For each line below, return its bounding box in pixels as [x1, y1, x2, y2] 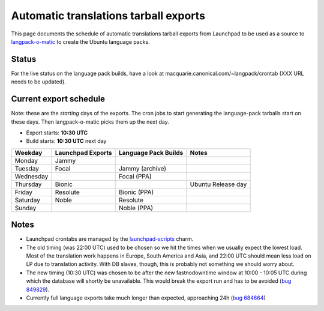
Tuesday [14, 164, 39, 172]
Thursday [14, 180, 42, 189]
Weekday [14, 148, 43, 157]
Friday [14, 188, 33, 196]
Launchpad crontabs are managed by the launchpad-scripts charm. [26, 235, 194, 243]
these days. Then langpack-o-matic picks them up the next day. [11, 118, 169, 125]
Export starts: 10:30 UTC [26, 129, 88, 136]
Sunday [14, 204, 37, 212]
